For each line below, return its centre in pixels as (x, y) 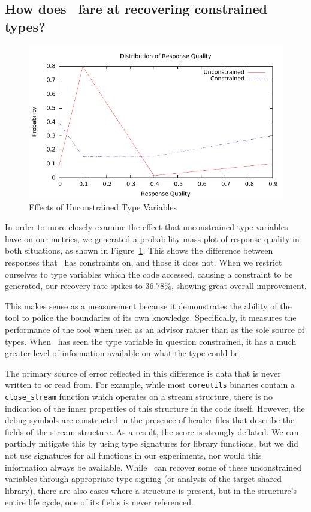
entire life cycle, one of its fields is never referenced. (99, 502)
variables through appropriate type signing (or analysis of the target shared (143, 479)
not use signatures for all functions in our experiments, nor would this (133, 455)
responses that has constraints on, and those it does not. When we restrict (144, 262)
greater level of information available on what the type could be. (123, 353)
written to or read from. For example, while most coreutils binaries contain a (150, 385)
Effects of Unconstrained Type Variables (103, 207)
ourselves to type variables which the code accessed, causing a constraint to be (149, 274)
